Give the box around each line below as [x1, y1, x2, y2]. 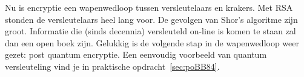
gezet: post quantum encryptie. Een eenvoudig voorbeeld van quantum [5, 48, 267, 61]
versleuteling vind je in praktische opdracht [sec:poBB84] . [5, 60, 220, 72]
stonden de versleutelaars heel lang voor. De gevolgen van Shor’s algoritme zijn [5, 13, 298, 25]
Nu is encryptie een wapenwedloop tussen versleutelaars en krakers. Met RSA [5, 1, 293, 13]
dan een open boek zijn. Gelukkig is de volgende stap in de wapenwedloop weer [5, 36, 300, 49]
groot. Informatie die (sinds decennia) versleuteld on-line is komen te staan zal [5, 25, 296, 37]
